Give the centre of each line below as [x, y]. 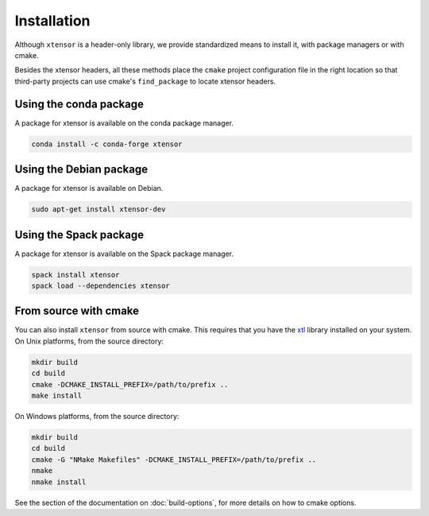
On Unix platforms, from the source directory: [89, 341]
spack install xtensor [75, 275]
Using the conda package [79, 104]
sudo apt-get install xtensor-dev [99, 210]
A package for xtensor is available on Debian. [89, 188]
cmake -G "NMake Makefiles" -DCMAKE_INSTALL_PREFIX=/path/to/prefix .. [174, 460]
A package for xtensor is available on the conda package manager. [124, 122]
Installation [52, 21]
